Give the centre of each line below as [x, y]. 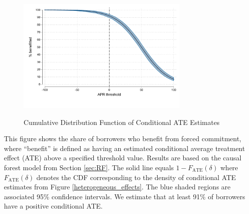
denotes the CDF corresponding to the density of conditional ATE [136, 177]
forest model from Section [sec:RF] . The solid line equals [89, 167]
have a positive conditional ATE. [53, 206]
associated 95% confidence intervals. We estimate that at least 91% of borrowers [124, 196]
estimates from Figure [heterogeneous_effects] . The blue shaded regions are [117, 187]
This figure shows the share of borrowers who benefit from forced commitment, [123, 138]
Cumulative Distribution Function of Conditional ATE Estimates [122, 122]
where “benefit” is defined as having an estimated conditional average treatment [124, 148]
